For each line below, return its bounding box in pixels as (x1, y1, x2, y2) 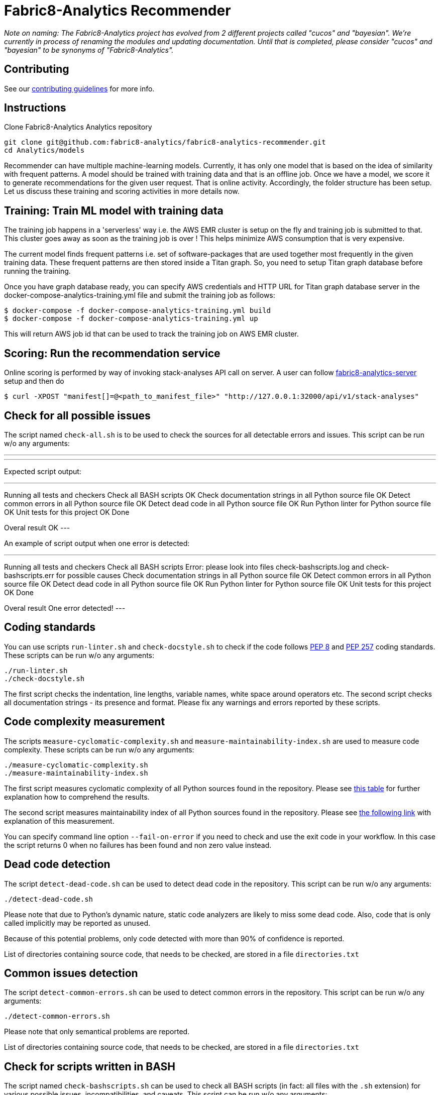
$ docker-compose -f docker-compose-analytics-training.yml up (4, 314, 258, 323)
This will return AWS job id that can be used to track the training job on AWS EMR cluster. (4, 330, 299, 339)
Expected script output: (4, 467, 81, 476)
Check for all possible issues (4, 409, 151, 422)
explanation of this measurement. (4, 816, 115, 825)
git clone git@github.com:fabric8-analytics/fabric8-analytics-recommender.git (4, 138, 326, 147)
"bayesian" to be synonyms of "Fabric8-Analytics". (4, 45, 174, 54)
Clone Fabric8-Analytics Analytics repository (4, 123, 152, 132)
